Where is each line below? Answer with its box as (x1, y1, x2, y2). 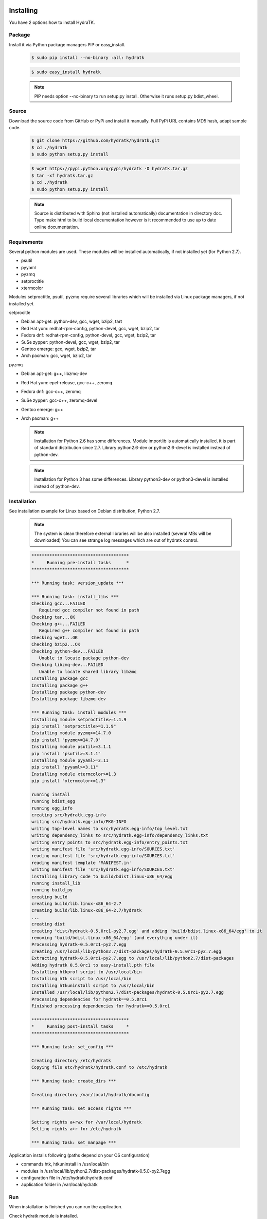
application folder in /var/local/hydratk (21, 1181, 98, 1187)
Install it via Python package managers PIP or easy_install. (9, 41, 125, 47)
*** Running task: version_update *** (31, 580, 124, 586)
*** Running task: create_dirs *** (31, 1078, 116, 1084)
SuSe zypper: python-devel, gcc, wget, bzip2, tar (21, 339, 120, 345)
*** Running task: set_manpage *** (31, 1140, 116, 1145)
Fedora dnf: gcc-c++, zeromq (21, 388, 81, 394)
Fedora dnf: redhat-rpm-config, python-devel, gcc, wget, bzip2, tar (21, 332, 156, 338)
